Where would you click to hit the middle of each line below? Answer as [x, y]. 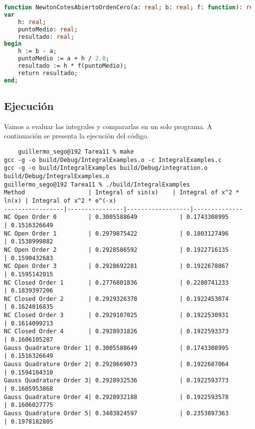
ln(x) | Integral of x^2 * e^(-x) [60, 201]
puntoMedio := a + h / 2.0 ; [64, 59]
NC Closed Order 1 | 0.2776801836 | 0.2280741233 [116, 282]
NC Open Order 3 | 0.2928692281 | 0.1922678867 [116, 266]
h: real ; [32, 22]
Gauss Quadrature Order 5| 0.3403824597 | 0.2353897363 [116, 414]
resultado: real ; [46, 37]
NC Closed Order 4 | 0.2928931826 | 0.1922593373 [116, 332]
